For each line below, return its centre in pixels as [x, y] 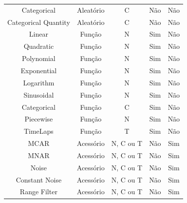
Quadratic [39, 46]
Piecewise [39, 119]
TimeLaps [38, 131]
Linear [38, 34]
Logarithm [39, 82]
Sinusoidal [39, 94]
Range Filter [38, 192]
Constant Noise [39, 179]
